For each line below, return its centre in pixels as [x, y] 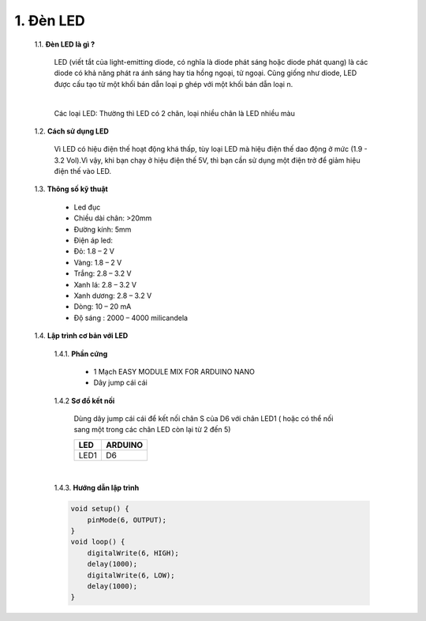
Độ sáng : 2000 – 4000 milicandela [131, 318]
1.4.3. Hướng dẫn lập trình [97, 488]
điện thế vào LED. [83, 171]
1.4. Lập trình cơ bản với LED [81, 336]
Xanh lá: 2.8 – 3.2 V [105, 284]
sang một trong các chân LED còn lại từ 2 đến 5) [152, 430]
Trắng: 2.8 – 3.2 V [103, 273]
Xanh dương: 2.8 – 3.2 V [113, 295]
